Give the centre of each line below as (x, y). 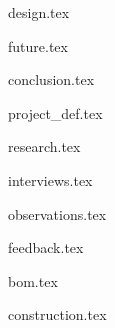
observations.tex (57, 213)
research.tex (44, 146)
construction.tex (57, 314)
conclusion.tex (51, 79)
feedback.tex (46, 247)
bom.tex (33, 280)
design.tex (39, 12)
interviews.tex (50, 179)
